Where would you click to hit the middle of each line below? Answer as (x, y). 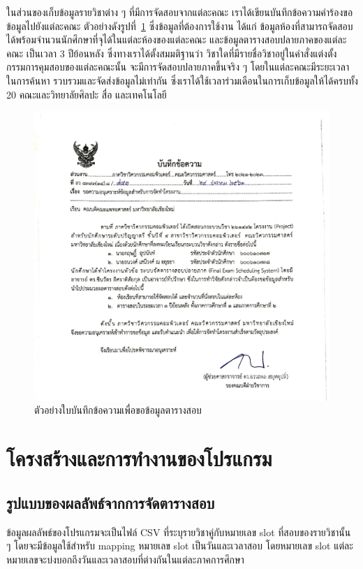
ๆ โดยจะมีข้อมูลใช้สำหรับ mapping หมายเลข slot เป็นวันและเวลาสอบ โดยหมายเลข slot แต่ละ (180, 546)
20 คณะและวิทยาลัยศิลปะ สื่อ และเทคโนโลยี (87, 94)
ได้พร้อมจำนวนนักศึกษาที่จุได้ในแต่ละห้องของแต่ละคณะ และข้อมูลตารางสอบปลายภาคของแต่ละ (177, 39)
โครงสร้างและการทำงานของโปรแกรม (139, 458)
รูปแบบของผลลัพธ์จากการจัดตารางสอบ (111, 502)
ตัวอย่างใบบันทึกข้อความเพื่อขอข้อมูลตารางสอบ (118, 410)
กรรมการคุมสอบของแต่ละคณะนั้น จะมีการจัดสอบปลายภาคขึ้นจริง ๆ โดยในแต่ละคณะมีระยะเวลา (178, 67)
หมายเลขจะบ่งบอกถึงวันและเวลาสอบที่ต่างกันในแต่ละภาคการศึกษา (125, 559)
